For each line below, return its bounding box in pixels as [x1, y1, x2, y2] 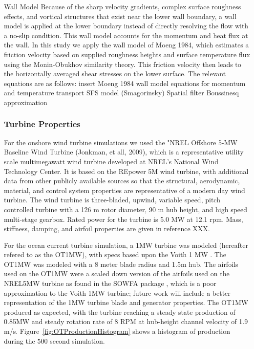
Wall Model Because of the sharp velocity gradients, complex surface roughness [4, 1, 241, 11]
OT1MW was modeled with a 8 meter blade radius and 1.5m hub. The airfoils [4, 259, 238, 269]
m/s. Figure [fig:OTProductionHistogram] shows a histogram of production [4, 326, 231, 336]
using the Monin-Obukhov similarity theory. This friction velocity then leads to [4, 59, 241, 69]
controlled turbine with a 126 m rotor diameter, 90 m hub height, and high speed [4, 204, 248, 214]
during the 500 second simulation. [4, 335, 105, 346]
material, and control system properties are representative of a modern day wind [4, 185, 245, 195]
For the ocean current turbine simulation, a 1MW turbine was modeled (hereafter [4, 240, 248, 250]
